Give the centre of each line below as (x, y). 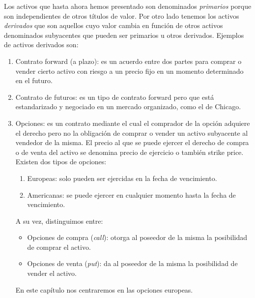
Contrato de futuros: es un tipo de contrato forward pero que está (115, 97)
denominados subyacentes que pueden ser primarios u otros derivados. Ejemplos (124, 35)
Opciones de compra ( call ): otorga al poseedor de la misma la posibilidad (137, 237)
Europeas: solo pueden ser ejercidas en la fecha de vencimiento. (122, 178)
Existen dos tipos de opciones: (61, 162)
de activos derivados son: (41, 45)
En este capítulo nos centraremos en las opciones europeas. (104, 289)
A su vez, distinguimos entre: (59, 221)
